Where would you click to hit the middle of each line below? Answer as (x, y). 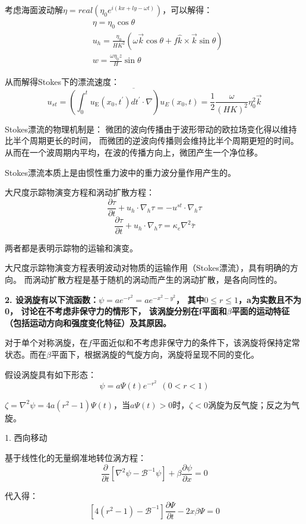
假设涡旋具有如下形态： (51, 374)
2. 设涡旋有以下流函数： (52, 299)
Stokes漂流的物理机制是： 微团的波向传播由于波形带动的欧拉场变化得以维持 (151, 129)
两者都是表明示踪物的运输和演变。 (71, 247)
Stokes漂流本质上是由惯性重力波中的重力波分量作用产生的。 (120, 172)
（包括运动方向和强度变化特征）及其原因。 (88, 322)
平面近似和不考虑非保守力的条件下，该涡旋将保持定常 (196, 343)
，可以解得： (187, 10)
